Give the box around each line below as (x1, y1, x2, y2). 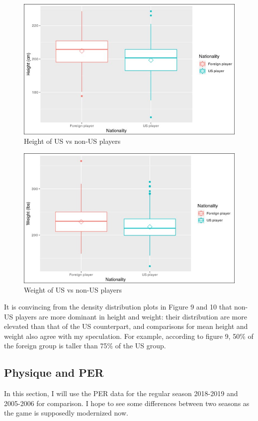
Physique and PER (4, 365, 104, 380)
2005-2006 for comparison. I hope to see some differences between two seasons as (4, 398, 250, 408)
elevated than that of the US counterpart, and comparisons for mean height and (4, 321, 248, 331)
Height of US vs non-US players (24, 136, 121, 146)
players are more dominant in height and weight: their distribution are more (15, 311, 247, 321)
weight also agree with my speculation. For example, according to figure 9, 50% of (4, 330, 254, 341)
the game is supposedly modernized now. (4, 408, 128, 418)
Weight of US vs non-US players (24, 285, 122, 295)
